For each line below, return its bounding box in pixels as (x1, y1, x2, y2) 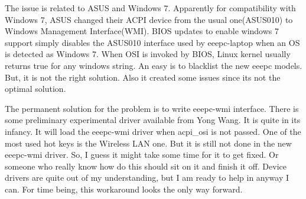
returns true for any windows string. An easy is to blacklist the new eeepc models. (5, 59, 302, 71)
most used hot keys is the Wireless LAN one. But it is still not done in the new (5, 137, 292, 149)
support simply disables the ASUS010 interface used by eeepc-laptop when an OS (5, 36, 300, 48)
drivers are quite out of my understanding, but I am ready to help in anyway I (5, 171, 289, 184)
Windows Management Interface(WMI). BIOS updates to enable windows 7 (5, 25, 279, 37)
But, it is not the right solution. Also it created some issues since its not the (5, 71, 281, 83)
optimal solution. (5, 82, 66, 95)
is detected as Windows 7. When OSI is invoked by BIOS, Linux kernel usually (5, 48, 291, 60)
